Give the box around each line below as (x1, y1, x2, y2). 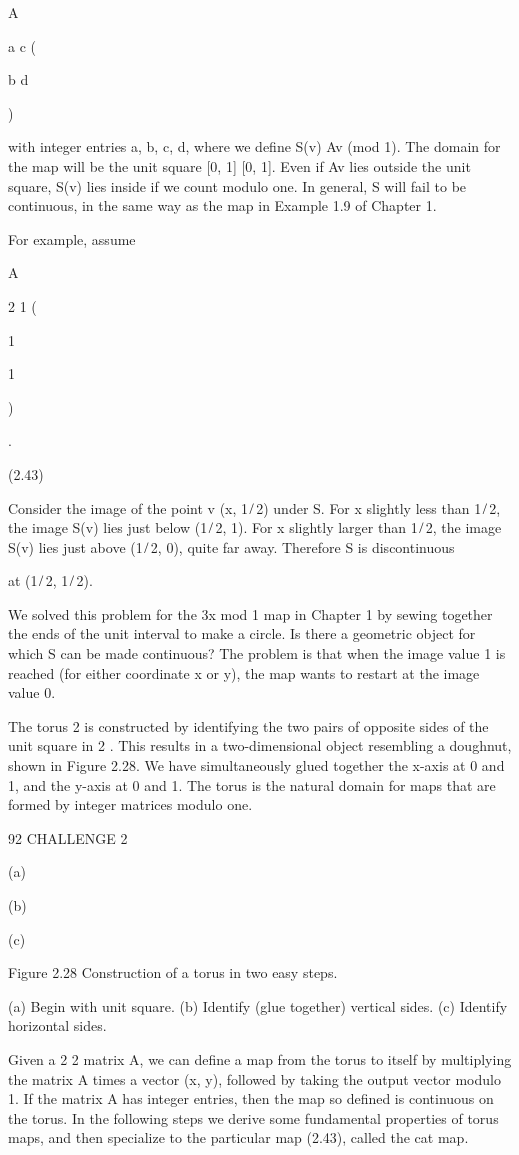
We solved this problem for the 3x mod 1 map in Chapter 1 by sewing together (8, 603, 493, 624)
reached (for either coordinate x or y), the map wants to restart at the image (8, 662, 480, 683)
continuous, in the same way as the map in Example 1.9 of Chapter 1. (8, 195, 437, 216)
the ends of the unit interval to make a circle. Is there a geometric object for (8, 623, 476, 644)
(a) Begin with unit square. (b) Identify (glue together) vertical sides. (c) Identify (8, 995, 508, 1016)
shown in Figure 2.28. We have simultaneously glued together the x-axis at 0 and (8, 755, 505, 776)
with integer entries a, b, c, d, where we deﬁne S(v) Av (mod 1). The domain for (8, 136, 501, 157)
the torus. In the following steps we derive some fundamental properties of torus (8, 1107, 499, 1128)
